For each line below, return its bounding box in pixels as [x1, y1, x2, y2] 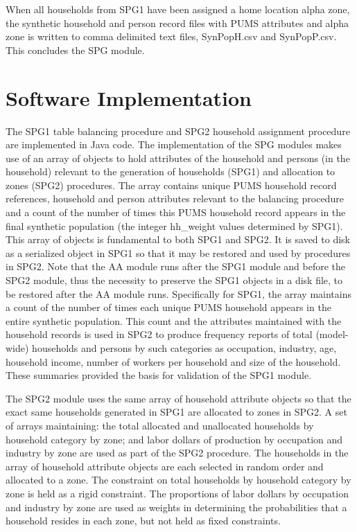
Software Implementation [6, 83, 252, 112]
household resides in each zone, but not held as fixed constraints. [6, 513, 281, 528]
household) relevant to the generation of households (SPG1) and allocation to [6, 164, 336, 179]
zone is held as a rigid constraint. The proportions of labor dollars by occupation [6, 486, 349, 500]
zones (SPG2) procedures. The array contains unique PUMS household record [6, 177, 337, 192]
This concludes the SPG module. [6, 42, 145, 57]
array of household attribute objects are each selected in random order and [6, 459, 324, 473]
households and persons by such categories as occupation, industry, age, [32, 341, 337, 355]
